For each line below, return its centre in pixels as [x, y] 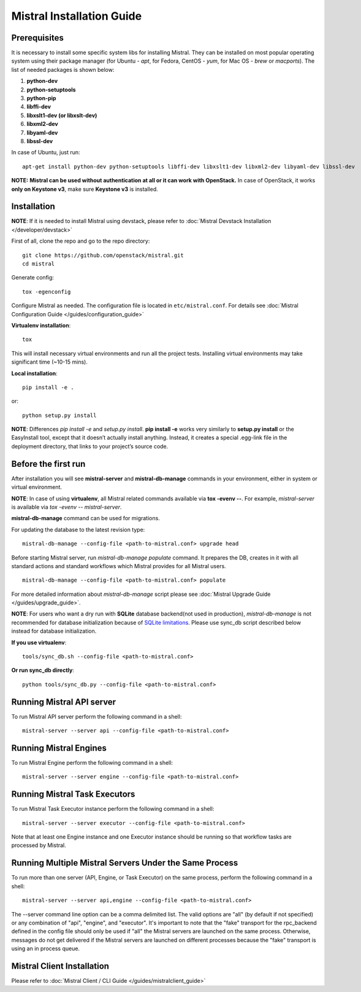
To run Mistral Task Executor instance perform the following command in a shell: [113, 809]
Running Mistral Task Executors [73, 795]
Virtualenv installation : [41, 325]
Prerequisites [37, 38]
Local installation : [34, 373]
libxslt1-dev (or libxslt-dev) [62, 115]
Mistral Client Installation [60, 966]
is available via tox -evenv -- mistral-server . [66, 507]
